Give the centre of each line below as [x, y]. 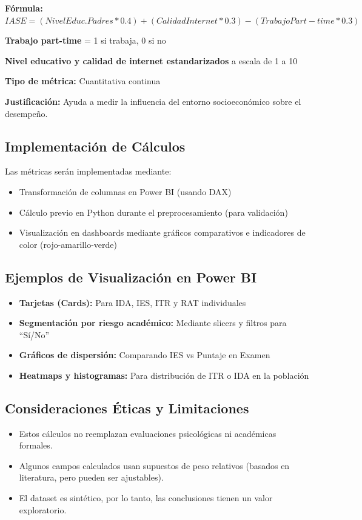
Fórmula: [24, 8]
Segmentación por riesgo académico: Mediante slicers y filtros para [153, 323]
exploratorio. [43, 509]
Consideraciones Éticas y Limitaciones [127, 408]
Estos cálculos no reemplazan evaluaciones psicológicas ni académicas [148, 433]
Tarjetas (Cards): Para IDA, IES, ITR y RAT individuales [132, 302]
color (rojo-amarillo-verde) [68, 244]
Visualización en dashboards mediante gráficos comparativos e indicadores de [162, 232]
